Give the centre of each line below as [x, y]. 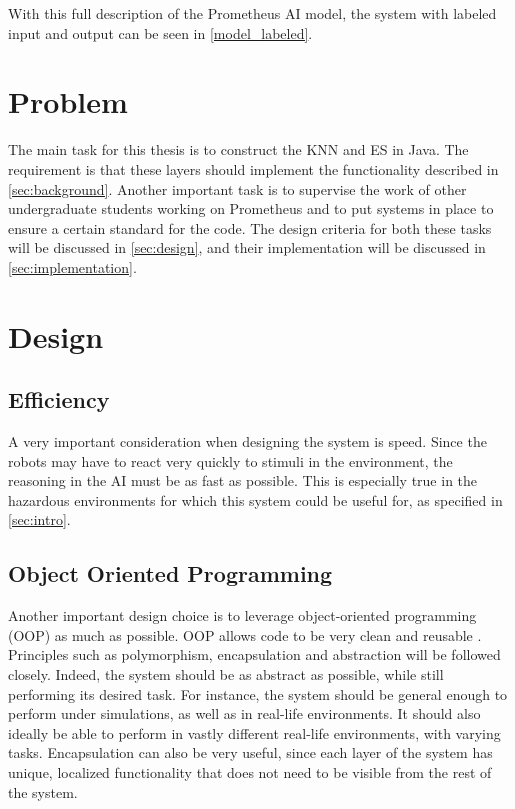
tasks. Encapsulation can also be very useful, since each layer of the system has [250, 752]
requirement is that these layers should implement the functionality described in [253, 168]
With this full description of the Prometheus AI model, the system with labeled [252, 13]
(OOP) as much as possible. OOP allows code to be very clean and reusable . [245, 634]
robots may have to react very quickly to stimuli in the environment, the [230, 460]
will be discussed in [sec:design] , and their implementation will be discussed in [247, 247]
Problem [68, 101]
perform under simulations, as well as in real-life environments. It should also [244, 713]
